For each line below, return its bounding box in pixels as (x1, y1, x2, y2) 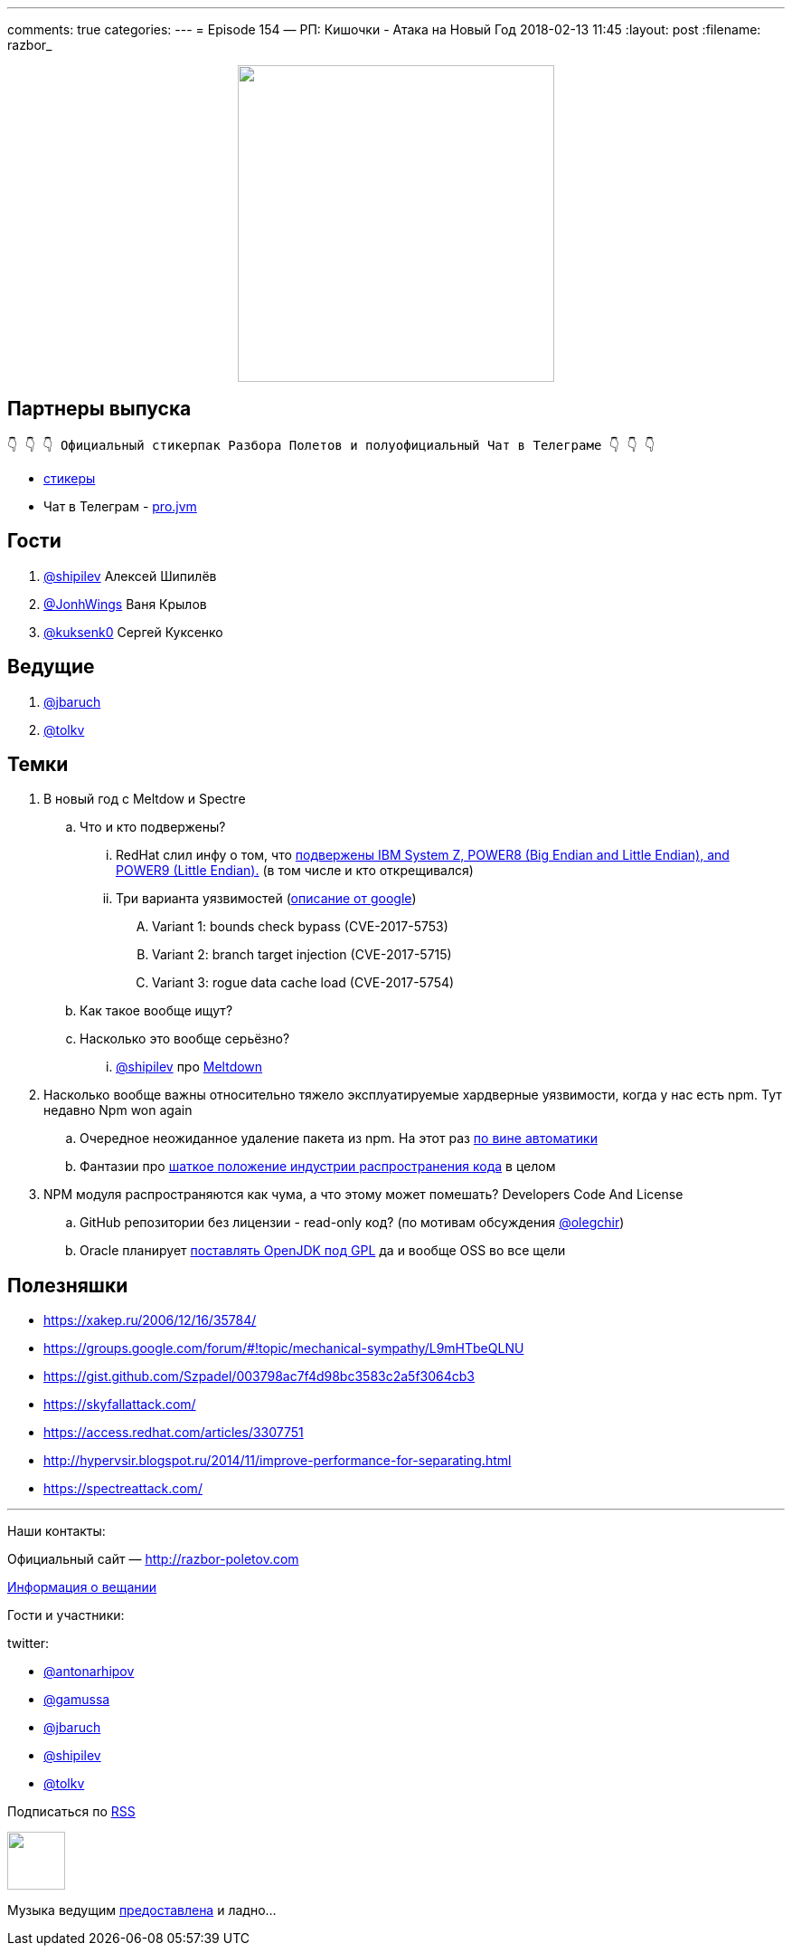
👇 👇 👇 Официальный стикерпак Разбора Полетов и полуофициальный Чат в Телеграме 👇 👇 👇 (7, 437, 655, 453)
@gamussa (43, 1691, 110, 1708)
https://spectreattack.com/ (43, 1481, 203, 1497)
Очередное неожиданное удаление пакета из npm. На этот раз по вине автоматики (80, 1130, 598, 1147)
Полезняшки (7, 1273, 128, 1297)
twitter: (7, 1635, 50, 1652)
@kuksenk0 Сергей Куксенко (43, 624, 223, 640)
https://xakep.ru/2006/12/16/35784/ (43, 1312, 257, 1329)
